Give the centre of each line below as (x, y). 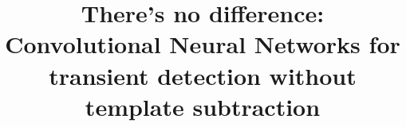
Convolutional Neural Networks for (203, 44)
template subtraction (203, 106)
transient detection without (203, 75)
